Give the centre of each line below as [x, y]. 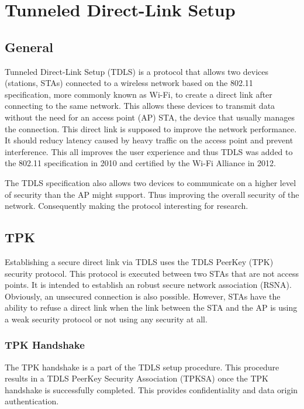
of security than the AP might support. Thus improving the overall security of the [152, 194]
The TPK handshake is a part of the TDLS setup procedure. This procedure [142, 367]
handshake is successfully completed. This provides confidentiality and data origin [151, 389]
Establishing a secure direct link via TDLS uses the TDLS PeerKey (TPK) [139, 261]
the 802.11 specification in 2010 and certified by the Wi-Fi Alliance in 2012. [140, 163]
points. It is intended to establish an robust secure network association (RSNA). [148, 285]
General [29, 47]
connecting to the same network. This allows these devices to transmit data [140, 106]
